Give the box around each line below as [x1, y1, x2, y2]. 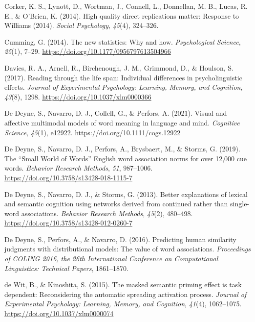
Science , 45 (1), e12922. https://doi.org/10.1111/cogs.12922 [4, 127, 181, 137]
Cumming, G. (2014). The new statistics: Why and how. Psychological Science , [4, 36, 241, 47]
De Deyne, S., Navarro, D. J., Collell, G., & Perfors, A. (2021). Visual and [4, 108, 227, 118]
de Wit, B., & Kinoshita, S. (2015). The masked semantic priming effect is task [4, 279, 242, 290]
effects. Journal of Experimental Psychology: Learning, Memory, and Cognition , [4, 82, 243, 92]
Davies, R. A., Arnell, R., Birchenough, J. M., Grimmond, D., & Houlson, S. [4, 62, 234, 73]
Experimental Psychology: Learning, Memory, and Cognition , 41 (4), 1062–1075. [4, 298, 242, 309]
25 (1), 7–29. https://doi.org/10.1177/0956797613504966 [4, 46, 171, 56]
